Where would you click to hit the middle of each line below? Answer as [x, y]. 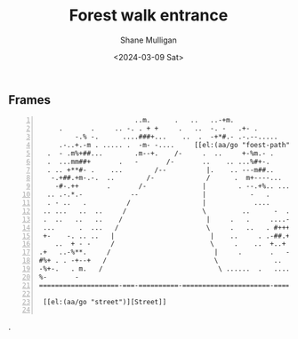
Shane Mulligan [149, 40]
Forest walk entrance [149, 16]
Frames [29, 100]
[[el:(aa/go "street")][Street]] [105, 302]
